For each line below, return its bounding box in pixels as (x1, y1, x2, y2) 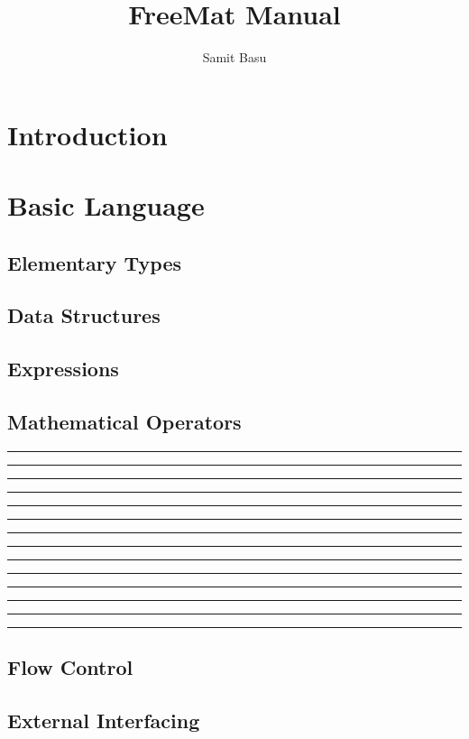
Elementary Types (7, 248, 182, 276)
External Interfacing (7, 707, 200, 734)
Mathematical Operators (7, 408, 242, 436)
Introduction (7, 115, 168, 152)
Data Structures (7, 301, 161, 329)
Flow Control (7, 653, 133, 681)
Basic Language (7, 187, 205, 224)
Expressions (7, 355, 119, 383)
